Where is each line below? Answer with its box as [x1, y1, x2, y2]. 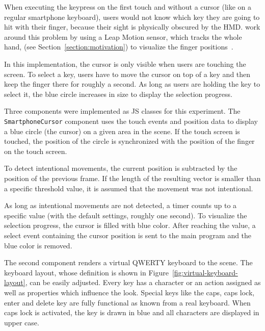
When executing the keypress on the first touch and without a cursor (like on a [4, 2, 252, 12]
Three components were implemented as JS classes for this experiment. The [4, 106, 241, 116]
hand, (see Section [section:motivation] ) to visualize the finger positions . [4, 41, 233, 52]
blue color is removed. [4, 240, 72, 250]
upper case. [4, 317, 39, 327]
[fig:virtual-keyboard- [172, 267, 238, 277]
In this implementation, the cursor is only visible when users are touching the [4, 58, 246, 69]
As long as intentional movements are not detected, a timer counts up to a [4, 200, 237, 211]
